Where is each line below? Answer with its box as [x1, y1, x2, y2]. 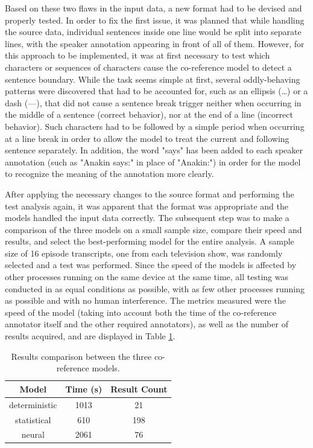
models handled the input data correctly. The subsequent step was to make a [5, 211, 289, 224]
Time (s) [65, 382, 103, 395]
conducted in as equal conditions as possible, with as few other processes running [5, 282, 305, 295]
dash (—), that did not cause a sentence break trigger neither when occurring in [5, 96, 302, 109]
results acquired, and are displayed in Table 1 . [5, 330, 175, 342]
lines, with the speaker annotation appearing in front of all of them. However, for [5, 37, 305, 50]
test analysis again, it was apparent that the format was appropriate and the [5, 199, 288, 212]
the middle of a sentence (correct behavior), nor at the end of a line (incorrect [5, 108, 293, 121]
